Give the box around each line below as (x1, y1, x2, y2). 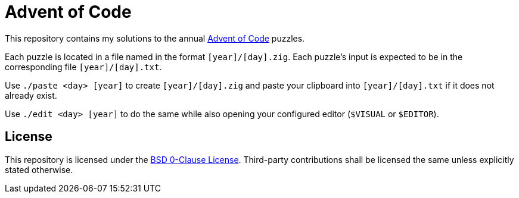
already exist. (5, 90, 57, 100)
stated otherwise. (5, 164, 73, 175)
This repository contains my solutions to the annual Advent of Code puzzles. (5, 33, 305, 43)
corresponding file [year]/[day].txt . (5, 61, 162, 72)
